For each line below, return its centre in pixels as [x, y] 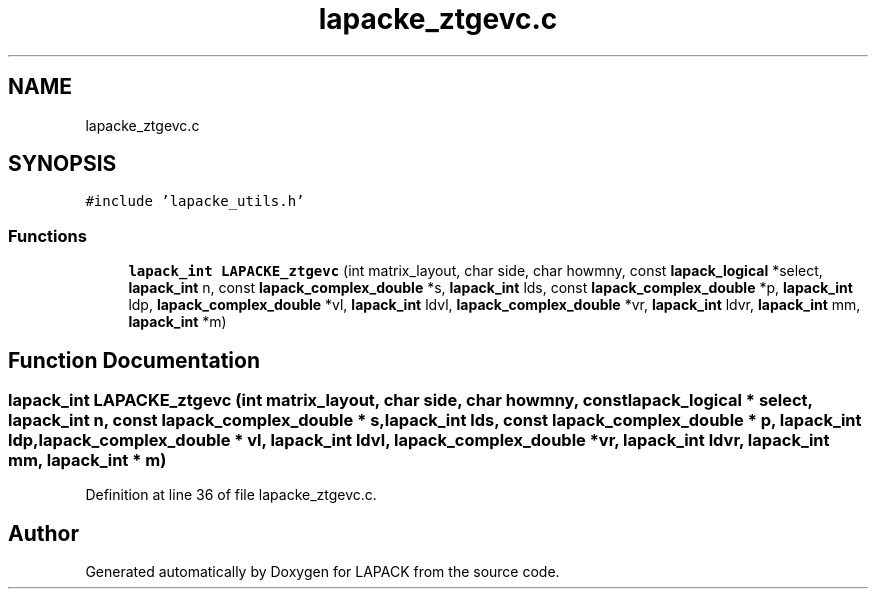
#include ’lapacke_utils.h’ [195, 201]
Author [43, 533]
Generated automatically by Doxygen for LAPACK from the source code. [322, 572]
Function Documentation [134, 360]
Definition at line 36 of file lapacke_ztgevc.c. [231, 495]
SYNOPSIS [62, 164]
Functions [47, 235]
